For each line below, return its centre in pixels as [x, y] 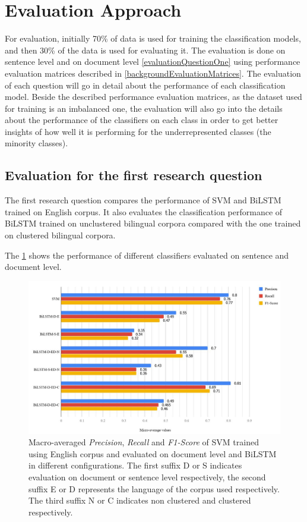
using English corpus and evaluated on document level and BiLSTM [153, 453]
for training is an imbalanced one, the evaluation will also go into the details [144, 108]
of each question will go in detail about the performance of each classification [145, 85]
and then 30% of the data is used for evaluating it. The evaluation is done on [145, 50]
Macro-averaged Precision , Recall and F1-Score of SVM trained [144, 442]
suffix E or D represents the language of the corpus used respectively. [154, 488]
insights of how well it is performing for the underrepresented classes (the [138, 131]
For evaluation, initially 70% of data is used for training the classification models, [153, 38]
